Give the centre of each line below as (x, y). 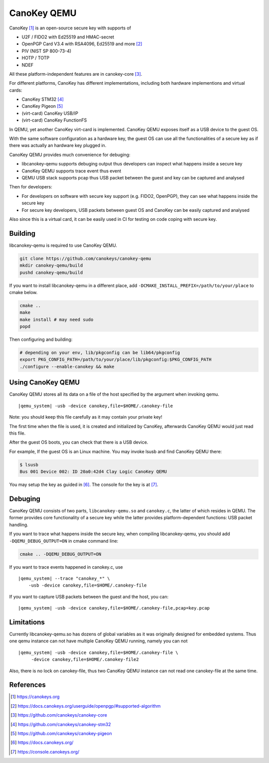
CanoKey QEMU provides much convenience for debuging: (70, 154)
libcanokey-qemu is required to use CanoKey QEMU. (63, 245)
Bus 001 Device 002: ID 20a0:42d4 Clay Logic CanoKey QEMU (93, 472)
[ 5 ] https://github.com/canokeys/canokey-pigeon (61, 734)
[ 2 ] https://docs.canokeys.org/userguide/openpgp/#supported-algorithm (86, 706)
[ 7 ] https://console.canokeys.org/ (45, 752)
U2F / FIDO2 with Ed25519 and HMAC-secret (68, 37)
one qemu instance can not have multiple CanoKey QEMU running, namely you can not (98, 641)
